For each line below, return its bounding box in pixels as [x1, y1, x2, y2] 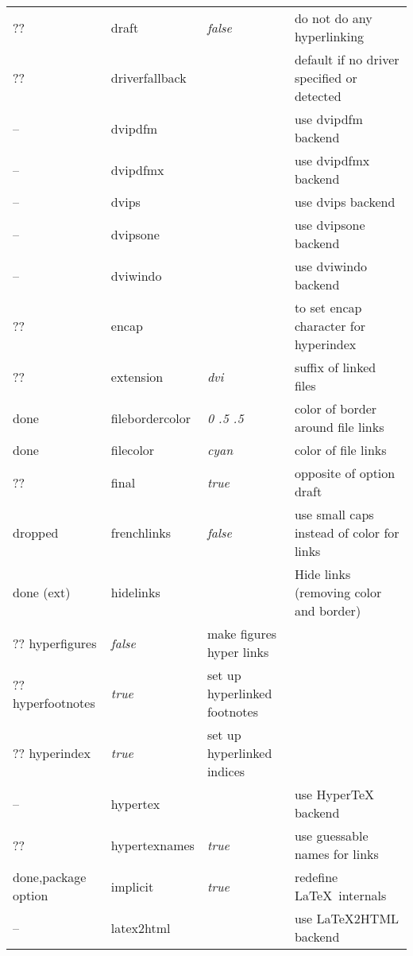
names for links [294, 845, 379, 863]
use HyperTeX [294, 785, 375, 803]
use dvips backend [294, 192, 396, 211]
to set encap [294, 298, 362, 317]
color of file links [294, 441, 387, 459]
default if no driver [294, 50, 399, 68]
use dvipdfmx [294, 151, 370, 169]
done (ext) [13, 583, 71, 601]
